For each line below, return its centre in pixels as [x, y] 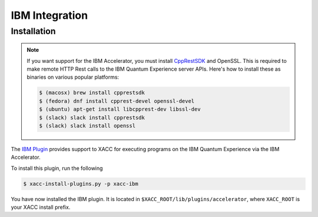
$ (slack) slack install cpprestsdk [92, 117]
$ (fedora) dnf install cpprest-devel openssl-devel [117, 101]
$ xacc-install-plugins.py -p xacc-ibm [81, 183]
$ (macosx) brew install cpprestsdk [92, 93]
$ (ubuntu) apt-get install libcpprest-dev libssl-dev [120, 109]
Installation [33, 31]
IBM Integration [49, 15]
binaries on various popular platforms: [73, 77]
